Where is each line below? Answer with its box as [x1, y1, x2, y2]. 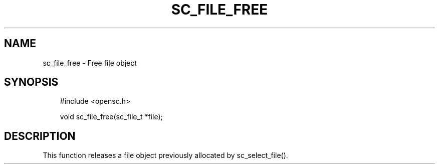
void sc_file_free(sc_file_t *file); [60, 112, 163, 121]
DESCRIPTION [4, 129, 76, 142]
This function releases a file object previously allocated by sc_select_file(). [43, 151, 288, 160]
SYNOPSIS [4, 76, 59, 89]
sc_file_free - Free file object [43, 58, 137, 67]
